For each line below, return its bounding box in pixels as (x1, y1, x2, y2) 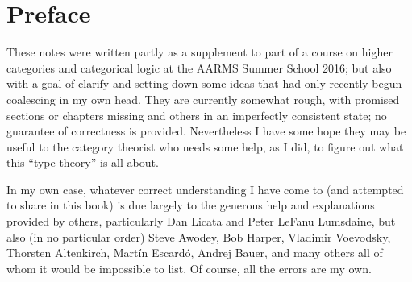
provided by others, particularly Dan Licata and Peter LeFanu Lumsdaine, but (6, 213, 396, 230)
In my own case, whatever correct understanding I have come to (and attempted (6, 180, 404, 197)
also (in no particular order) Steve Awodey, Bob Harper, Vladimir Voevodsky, (6, 228, 391, 245)
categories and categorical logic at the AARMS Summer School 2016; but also (6, 59, 392, 76)
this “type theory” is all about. (6, 154, 159, 171)
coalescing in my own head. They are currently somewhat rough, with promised (6, 90, 400, 107)
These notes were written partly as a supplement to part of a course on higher (6, 44, 393, 60)
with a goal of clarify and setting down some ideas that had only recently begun (6, 75, 402, 92)
